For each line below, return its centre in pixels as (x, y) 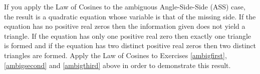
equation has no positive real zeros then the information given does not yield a (125, 26)
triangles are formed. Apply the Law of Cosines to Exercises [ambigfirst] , (115, 55)
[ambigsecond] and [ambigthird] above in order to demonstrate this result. (117, 65)
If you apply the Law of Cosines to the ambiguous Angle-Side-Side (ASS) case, (125, 6)
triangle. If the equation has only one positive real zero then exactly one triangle (128, 36)
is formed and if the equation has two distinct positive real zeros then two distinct (130, 45)
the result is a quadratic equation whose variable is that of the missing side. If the (130, 16)
